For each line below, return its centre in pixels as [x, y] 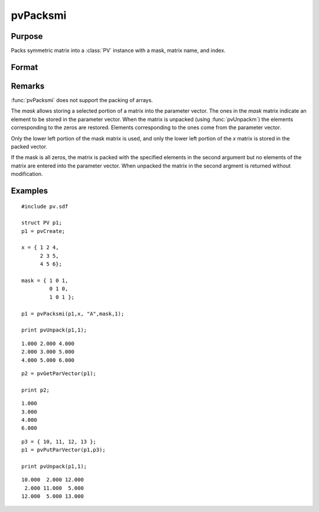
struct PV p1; [42, 223]
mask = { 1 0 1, [45, 281]
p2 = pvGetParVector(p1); [59, 373]
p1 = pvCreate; [43, 231]
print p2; [35, 390]
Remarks [28, 86]
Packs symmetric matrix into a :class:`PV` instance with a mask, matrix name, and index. [118, 51]
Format [25, 67]
